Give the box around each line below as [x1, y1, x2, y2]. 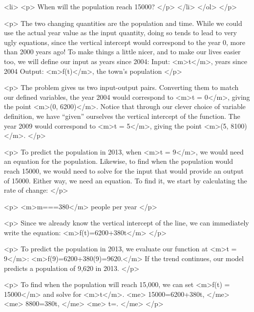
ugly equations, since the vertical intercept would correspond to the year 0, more [4, 37, 245, 47]
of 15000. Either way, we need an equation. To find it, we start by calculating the [4, 175, 247, 185]
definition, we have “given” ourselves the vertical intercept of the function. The [4, 111, 240, 121]
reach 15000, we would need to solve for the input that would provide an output [4, 165, 244, 176]
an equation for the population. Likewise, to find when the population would [4, 156, 233, 166]
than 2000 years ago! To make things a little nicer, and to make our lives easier [4, 46, 241, 57]
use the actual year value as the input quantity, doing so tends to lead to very [4, 27, 237, 38]
